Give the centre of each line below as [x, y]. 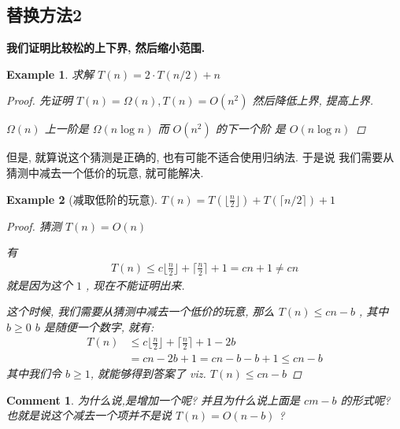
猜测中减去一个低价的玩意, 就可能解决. [105, 172]
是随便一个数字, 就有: [99, 326]
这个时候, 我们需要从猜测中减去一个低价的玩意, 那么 [141, 311]
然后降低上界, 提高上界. [313, 100]
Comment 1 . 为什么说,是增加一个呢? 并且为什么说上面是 [154, 399]
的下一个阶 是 [250, 129]
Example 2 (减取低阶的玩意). [82, 199]
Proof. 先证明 [39, 100]
